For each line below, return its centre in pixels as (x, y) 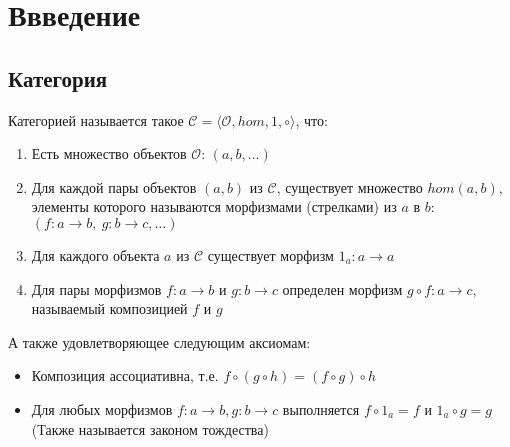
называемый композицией (109, 308)
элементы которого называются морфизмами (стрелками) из (214, 206)
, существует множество (349, 186)
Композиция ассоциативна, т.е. (125, 375)
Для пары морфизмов (96, 288)
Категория (58, 77)
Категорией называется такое (96, 119)
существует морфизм (270, 254)
